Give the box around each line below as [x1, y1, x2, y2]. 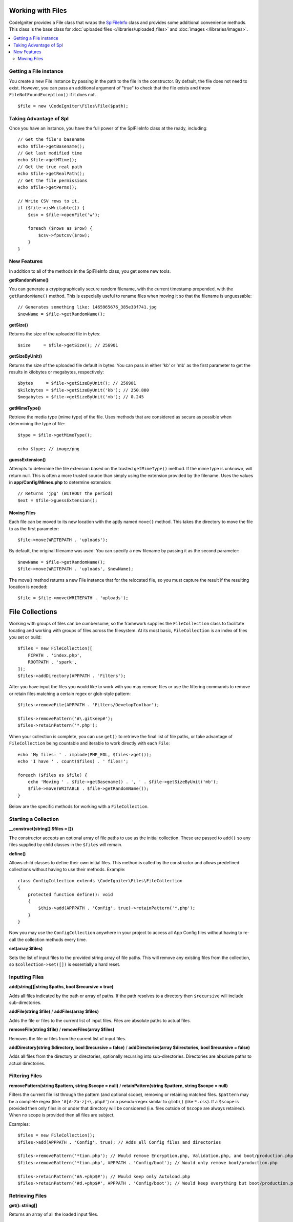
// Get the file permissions [18, 177, 87, 183]
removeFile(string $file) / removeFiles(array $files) [9, 1026, 115, 1032]
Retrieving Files [9, 1192, 47, 1199]
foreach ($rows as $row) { [27, 225, 93, 231]
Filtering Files [9, 1072, 42, 1079]
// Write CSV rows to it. [18, 198, 80, 204]
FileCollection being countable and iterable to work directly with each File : [9, 741, 170, 746]
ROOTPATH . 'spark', [27, 659, 77, 665]
